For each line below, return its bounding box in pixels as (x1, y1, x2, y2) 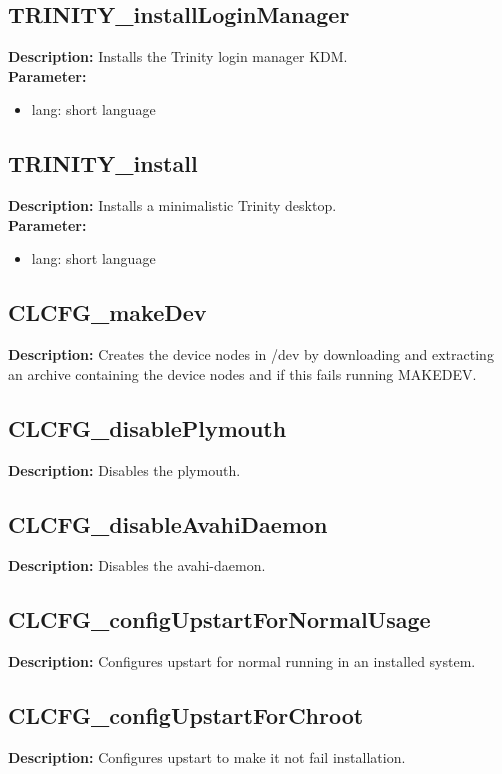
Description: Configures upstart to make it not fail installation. (8, 746, 406, 767)
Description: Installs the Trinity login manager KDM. (8, 46, 348, 67)
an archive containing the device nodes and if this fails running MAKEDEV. (8, 363, 477, 384)
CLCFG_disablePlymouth (8, 412, 287, 443)
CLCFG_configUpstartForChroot (8, 700, 364, 731)
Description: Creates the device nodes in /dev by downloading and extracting (8, 344, 494, 365)
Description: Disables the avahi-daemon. (8, 555, 266, 576)
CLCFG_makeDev (8, 297, 207, 328)
